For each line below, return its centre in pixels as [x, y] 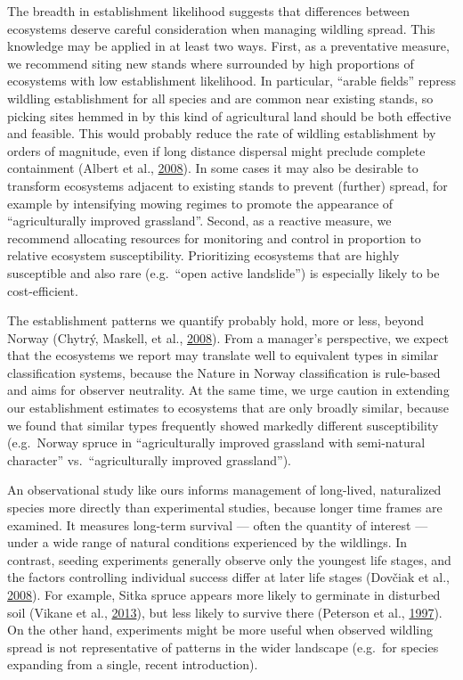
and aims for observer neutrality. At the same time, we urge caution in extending [228, 390]
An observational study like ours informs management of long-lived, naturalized [224, 490]
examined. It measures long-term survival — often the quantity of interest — [218, 524]
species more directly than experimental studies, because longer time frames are [225, 508]
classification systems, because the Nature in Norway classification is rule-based [224, 372]
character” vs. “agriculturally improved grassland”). [149, 459]
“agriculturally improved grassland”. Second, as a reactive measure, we [199, 221]
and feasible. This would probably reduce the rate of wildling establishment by [222, 133]
